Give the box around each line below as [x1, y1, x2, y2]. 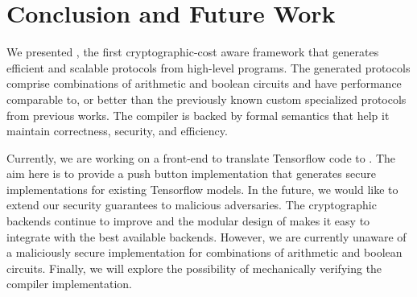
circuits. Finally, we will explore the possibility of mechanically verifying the [6, 259, 382, 276]
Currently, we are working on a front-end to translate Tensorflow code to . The [6, 149, 396, 166]
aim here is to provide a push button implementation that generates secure [6, 165, 376, 182]
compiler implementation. [6, 275, 132, 292]
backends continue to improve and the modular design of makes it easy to [6, 212, 370, 229]
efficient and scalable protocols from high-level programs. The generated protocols [6, 59, 411, 76]
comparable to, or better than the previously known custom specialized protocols [6, 90, 407, 107]
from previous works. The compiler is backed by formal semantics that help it [6, 106, 390, 123]
